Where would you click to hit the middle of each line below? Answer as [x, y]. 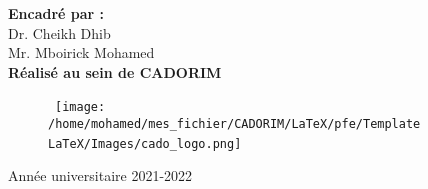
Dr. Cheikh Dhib [59, 32]
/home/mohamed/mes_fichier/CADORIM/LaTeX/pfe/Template [234, 124]
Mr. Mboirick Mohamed [81, 52]
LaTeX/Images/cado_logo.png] [145, 143]
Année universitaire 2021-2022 [100, 175]
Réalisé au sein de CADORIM [115, 71]
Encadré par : [56, 13]
